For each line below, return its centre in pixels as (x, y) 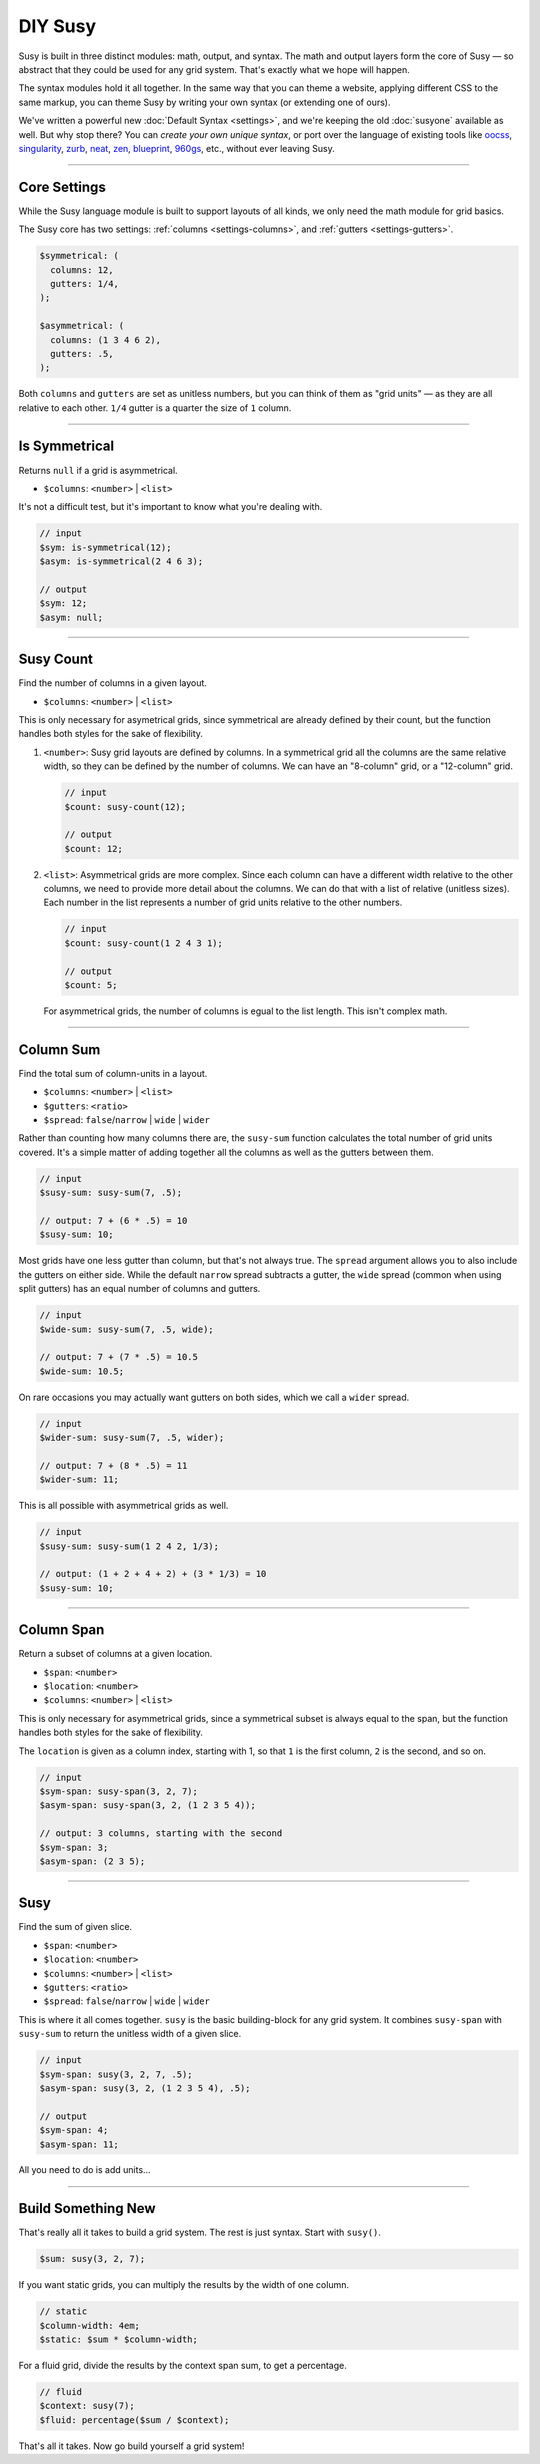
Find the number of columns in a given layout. (112, 683)
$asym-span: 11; (79, 2144)
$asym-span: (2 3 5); (92, 1861)
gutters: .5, (82, 353)
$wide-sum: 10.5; (82, 1371)
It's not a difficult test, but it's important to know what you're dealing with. (170, 507)
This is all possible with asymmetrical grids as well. (123, 1506)
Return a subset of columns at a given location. (115, 1654)
